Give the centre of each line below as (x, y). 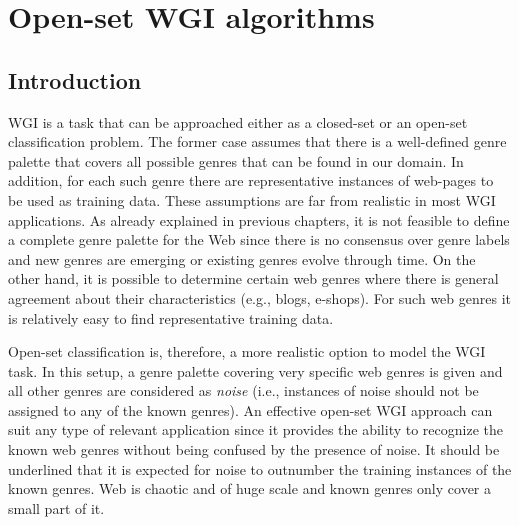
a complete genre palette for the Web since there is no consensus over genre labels (259, 239)
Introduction (75, 79)
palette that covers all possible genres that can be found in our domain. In (236, 160)
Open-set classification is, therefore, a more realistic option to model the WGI (247, 351)
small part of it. (56, 507)
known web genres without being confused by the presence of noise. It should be (254, 449)
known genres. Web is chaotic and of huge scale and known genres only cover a (249, 488)
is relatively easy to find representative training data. (171, 317)
